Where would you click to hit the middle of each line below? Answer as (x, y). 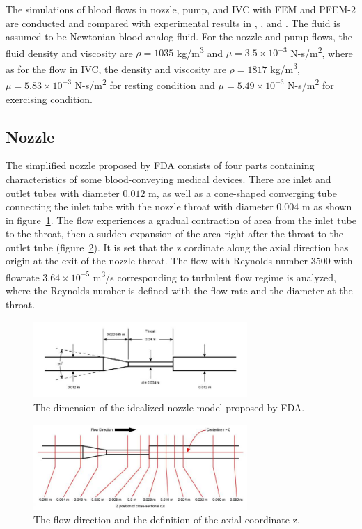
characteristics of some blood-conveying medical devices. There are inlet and (168, 179)
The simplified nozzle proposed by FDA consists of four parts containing (160, 165)
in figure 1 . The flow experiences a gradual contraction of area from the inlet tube (181, 220)
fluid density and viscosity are (69, 53)
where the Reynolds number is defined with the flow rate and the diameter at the (179, 291)
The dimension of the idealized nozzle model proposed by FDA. (169, 408)
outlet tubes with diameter (63, 192)
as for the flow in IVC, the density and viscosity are (116, 69)
